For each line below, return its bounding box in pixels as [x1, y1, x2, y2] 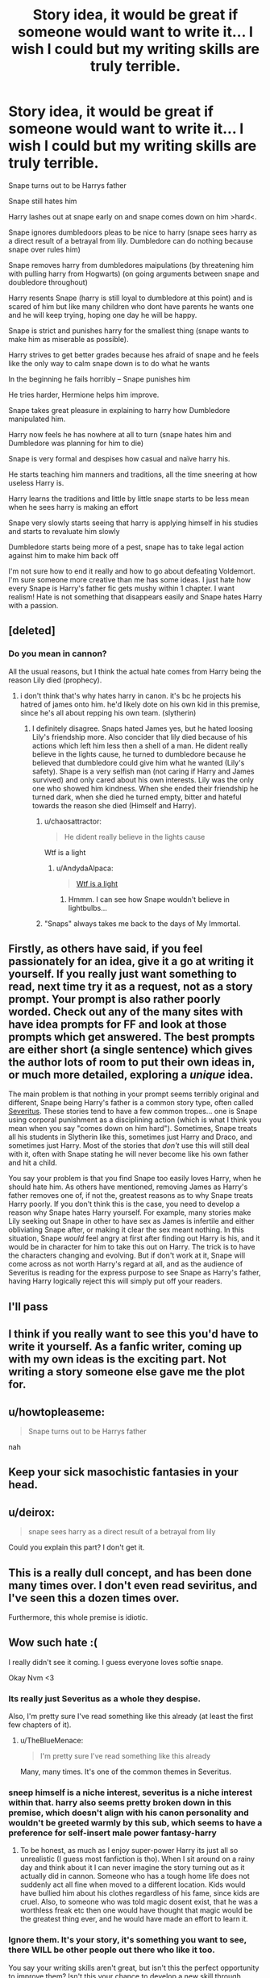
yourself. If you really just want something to [8, 967, 238, 981]
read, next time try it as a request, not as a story [8, 980, 254, 994]
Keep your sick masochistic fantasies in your [8, 1466, 239, 1479]
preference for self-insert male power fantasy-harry [8, 1827, 218, 1838]
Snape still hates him [8, 196, 77, 206]
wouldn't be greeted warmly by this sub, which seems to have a [8, 1817, 263, 1829]
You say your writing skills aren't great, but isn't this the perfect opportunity [8, 1963, 260, 1972]
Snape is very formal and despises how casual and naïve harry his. [8, 453, 231, 463]
